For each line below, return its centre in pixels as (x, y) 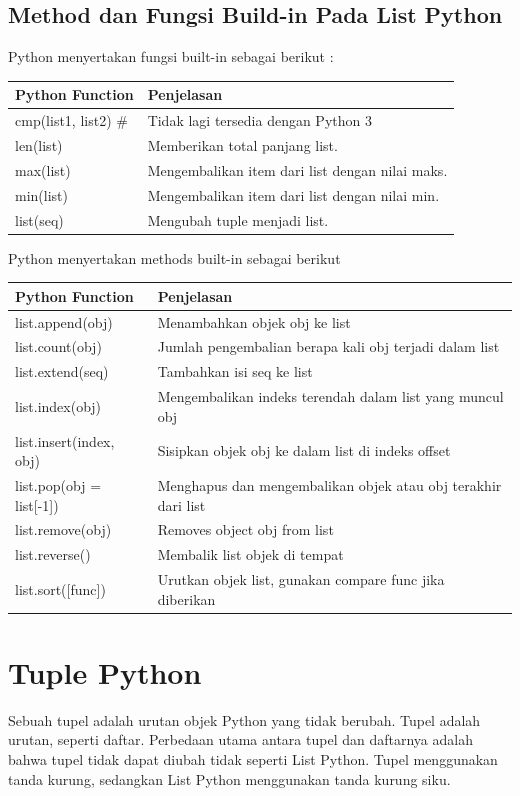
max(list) (43, 169)
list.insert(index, (65, 440)
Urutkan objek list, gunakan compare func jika (301, 579)
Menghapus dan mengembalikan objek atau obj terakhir (329, 484)
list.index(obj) (58, 405)
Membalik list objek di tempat (250, 554)
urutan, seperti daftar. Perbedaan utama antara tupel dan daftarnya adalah (240, 739)
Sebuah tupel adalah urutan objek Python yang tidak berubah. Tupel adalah (244, 719)
